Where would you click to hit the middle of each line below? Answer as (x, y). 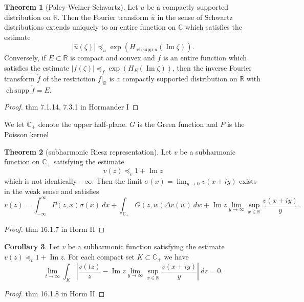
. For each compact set (99, 256)
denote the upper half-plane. (83, 124)
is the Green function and (178, 124)
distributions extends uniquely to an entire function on (90, 27)
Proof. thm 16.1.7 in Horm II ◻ (55, 229)
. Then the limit (117, 180)
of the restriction (69, 78)
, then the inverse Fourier (212, 67)
